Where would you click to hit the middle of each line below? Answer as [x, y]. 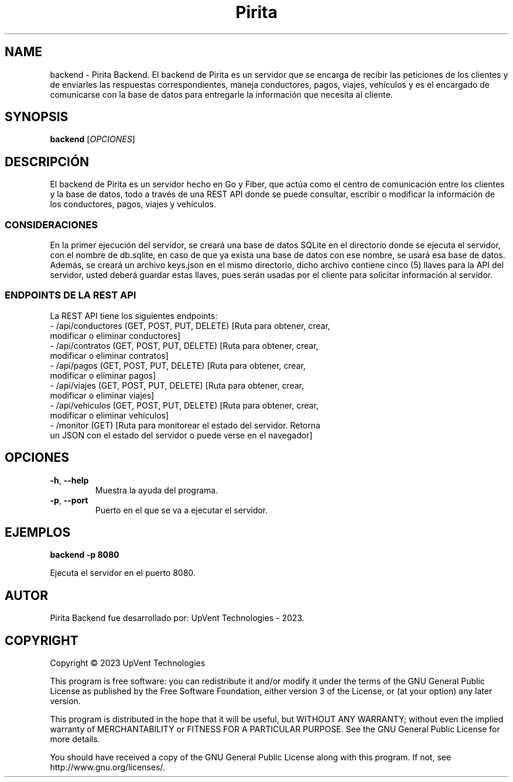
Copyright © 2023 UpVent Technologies [128, 663]
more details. [75, 739]
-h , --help [69, 480]
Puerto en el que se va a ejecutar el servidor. [182, 510]
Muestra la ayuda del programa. [157, 490]
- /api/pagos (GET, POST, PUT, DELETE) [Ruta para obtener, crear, [178, 365]
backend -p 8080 [85, 555]
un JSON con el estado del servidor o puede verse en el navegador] [181, 435]
